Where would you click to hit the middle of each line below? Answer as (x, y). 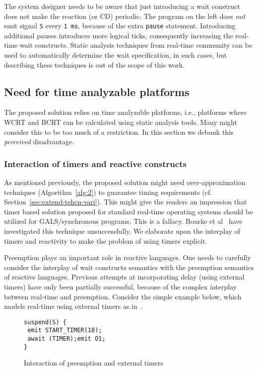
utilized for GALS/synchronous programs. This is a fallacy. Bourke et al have (123, 221)
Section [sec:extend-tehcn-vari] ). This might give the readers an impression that (126, 202)
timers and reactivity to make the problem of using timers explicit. (106, 240)
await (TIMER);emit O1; (66, 339)
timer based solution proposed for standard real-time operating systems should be (129, 211)
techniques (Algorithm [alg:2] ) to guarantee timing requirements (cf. (108, 192)
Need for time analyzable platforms (97, 91)
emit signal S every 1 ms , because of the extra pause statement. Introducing (120, 26)
